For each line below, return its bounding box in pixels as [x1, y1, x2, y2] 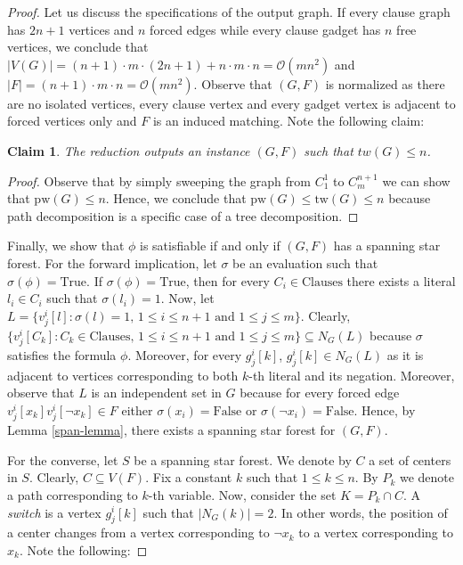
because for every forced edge [240, 383, 400, 402]
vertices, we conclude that [7, 37, 149, 56]
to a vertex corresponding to [298, 523, 453, 542]
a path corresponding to [7, 485, 138, 504]
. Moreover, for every [127, 346, 242, 364]
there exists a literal [346, 271, 456, 290]
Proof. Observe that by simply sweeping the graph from [7, 171, 311, 190]
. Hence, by [353, 401, 416, 420]
